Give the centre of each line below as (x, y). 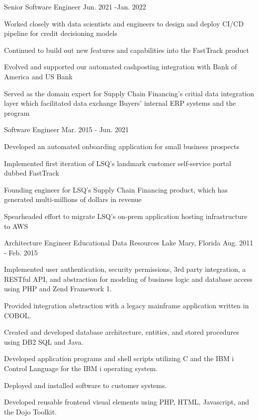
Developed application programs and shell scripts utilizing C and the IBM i (119, 358)
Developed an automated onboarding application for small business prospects (122, 146)
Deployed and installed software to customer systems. (86, 385)
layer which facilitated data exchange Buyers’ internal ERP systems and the (120, 103)
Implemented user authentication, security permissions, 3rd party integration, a (125, 269)
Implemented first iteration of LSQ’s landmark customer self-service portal (118, 163)
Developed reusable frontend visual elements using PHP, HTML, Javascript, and (127, 402)
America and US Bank (38, 76)
